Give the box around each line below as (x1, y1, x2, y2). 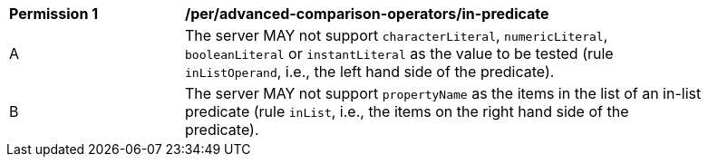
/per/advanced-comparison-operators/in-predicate (185, 5, 549, 23)
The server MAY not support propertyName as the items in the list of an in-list (185, 84, 702, 102)
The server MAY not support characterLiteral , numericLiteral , (185, 26, 608, 44)
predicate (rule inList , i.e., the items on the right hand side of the (185, 102, 629, 121)
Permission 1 (9, 5, 99, 23)
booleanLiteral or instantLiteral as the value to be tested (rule (185, 44, 614, 63)
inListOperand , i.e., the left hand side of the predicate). (185, 63, 555, 81)
